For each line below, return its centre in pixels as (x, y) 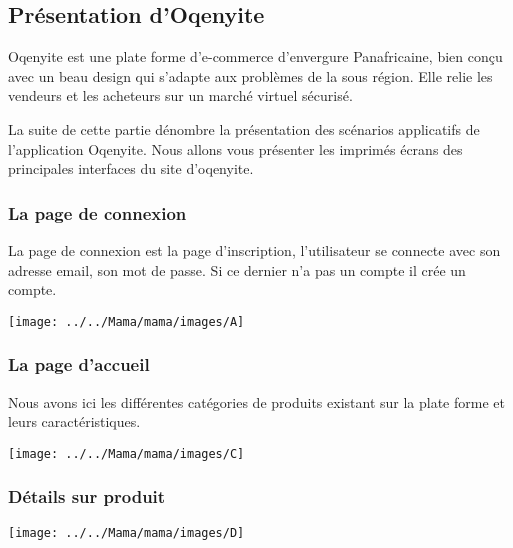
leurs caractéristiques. (74, 421)
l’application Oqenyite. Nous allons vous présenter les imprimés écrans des (235, 148)
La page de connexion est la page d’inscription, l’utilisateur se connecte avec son (254, 249)
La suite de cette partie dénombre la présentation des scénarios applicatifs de (244, 128)
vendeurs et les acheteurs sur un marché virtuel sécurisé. (180, 95)
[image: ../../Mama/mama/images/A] (126, 321)
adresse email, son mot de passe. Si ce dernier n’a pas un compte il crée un (237, 269)
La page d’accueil (79, 364)
